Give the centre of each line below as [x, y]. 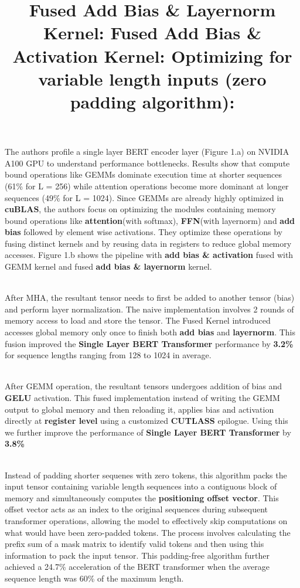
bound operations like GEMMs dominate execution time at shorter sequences [143, 174]
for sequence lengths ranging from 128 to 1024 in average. [108, 355]
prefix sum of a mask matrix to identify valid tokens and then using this [134, 544]
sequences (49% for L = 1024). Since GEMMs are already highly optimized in [144, 197]
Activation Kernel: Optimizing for [152, 55]
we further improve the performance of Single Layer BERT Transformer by [148, 432]
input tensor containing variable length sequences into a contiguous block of [141, 486]
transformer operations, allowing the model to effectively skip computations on [146, 520]
